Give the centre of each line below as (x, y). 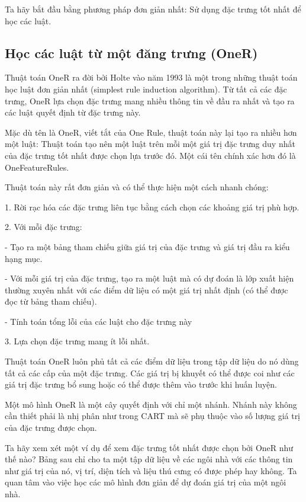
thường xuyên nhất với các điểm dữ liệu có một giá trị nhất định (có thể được (146, 290)
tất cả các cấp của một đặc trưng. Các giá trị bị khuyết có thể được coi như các (150, 372)
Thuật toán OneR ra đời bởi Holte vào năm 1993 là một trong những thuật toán (151, 77)
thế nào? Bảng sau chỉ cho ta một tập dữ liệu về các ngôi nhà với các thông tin (149, 459)
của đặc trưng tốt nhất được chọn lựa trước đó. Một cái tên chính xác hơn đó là (150, 155)
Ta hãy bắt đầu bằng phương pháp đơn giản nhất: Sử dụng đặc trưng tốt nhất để (153, 9)
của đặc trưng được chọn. (51, 428)
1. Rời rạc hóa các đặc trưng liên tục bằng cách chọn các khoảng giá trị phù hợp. (152, 207)
